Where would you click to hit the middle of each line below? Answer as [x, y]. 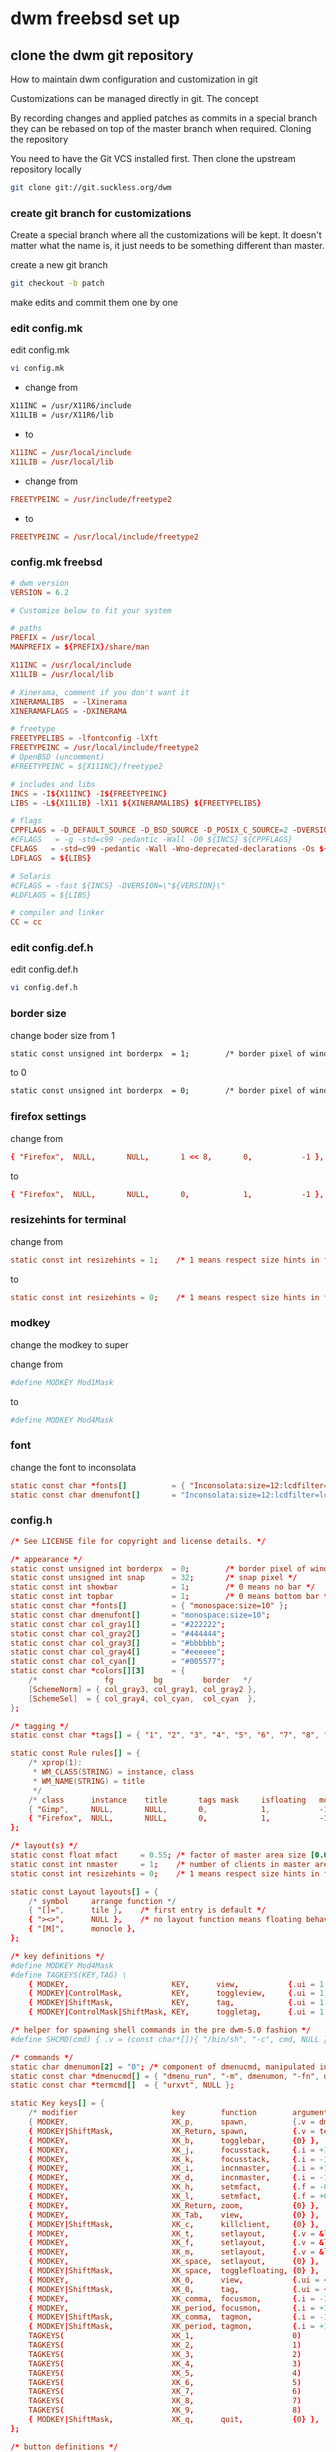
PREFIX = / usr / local [53, 638]
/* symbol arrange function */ [102, 1901]
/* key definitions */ [57, 1956]
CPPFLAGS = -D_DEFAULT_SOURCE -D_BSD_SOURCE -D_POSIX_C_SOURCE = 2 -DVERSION [171, 830]
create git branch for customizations [101, 213]
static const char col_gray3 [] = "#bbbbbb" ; [118, 1643]
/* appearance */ [46, 1559]
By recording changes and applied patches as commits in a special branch [164, 118]
